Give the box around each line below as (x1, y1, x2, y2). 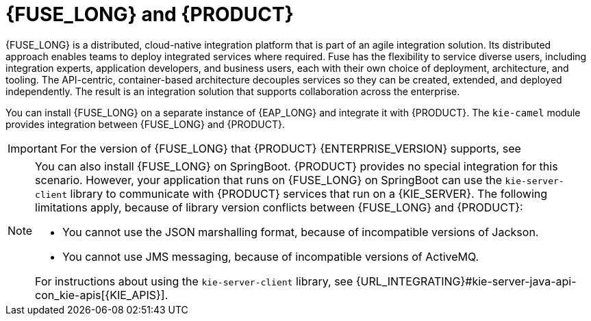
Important (8, 141, 58, 155)
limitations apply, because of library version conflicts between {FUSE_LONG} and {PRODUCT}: (35, 200, 523, 214)
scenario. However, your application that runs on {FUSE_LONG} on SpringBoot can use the (35, 172, 503, 187)
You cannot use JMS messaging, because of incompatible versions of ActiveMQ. (62, 249, 479, 264)
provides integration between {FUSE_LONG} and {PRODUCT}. (5, 118, 285, 130)
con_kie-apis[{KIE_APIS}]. (35, 287, 168, 302)
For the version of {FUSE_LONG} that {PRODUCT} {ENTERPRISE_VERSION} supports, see (60, 141, 521, 155)
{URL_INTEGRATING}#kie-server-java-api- (355, 274, 577, 288)
